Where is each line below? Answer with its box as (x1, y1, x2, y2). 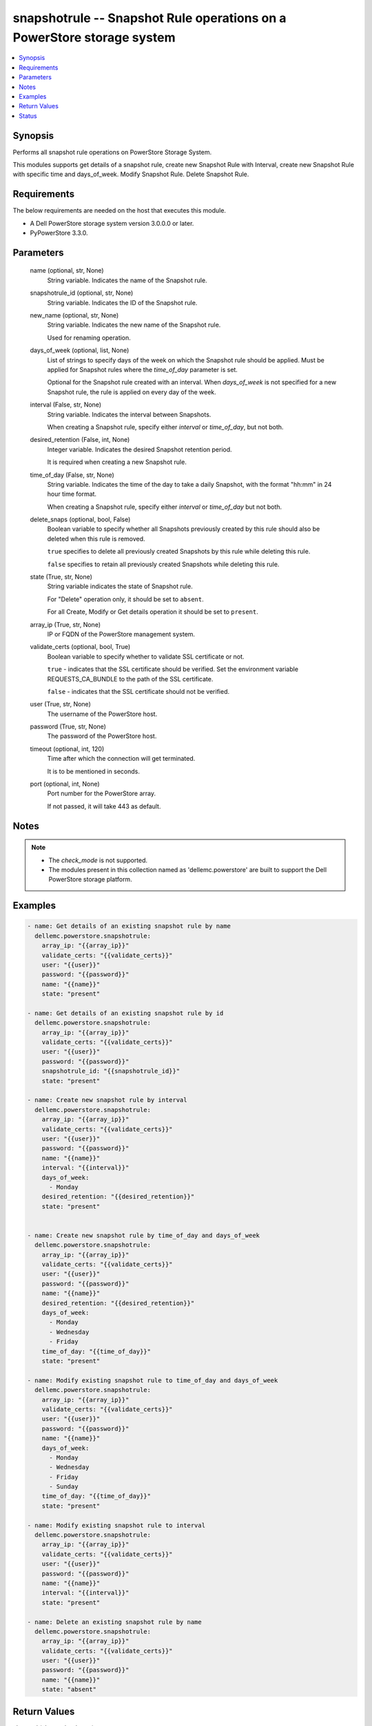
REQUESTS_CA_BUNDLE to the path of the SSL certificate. (47, 675, 214, 683)
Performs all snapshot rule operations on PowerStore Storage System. (12, 148, 212, 156)
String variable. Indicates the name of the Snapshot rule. (47, 276, 207, 284)
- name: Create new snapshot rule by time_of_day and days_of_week (27, 1231, 260, 1239)
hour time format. (47, 490, 96, 498)
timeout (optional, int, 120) (30, 744, 105, 753)
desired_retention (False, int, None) (30, 436, 130, 444)
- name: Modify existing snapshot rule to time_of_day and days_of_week (27, 1376, 278, 1384)
